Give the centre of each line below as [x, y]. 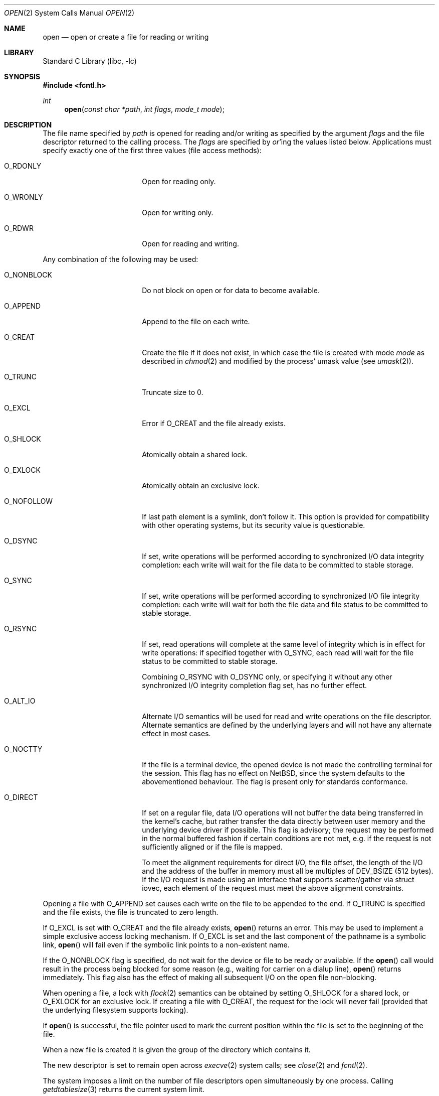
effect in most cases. [176, 733]
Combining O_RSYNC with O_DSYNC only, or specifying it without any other [267, 677]
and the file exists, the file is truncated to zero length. [131, 912]
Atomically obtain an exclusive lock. [201, 486]
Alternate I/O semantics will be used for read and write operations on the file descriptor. [287, 716]
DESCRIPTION [28, 125]
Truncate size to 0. [173, 392]
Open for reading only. [179, 181]
